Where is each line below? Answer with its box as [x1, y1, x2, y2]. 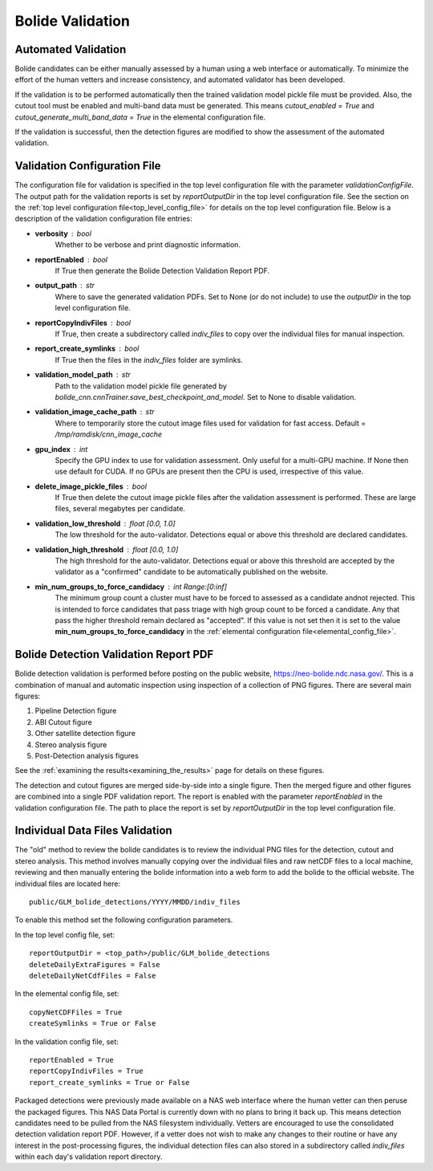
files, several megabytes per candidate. [55, 504, 186, 514]
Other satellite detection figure [34, 729, 136, 738]
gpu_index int [34, 444, 88, 453]
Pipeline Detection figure [34, 706, 117, 716]
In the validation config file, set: [14, 1036, 119, 1047]
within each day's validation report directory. [14, 1152, 163, 1161]
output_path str [34, 281, 95, 291]
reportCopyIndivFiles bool [34, 318, 132, 327]
